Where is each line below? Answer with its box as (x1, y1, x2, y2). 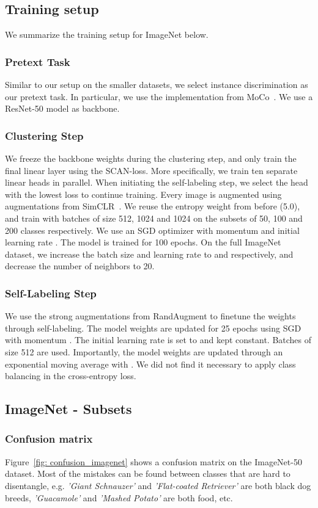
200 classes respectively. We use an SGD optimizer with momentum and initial (5, 223, 300, 236)
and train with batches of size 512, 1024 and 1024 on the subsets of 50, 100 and (5, 211, 303, 224)
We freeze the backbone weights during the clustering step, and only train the (5, 152, 297, 165)
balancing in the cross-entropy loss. (5, 369, 136, 382)
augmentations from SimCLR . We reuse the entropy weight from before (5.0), (5, 200, 300, 212)
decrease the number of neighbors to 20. (5, 259, 155, 272)
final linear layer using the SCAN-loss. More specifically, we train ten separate (5, 164, 298, 176)
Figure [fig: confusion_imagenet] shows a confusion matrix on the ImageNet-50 (5, 455, 302, 468)
